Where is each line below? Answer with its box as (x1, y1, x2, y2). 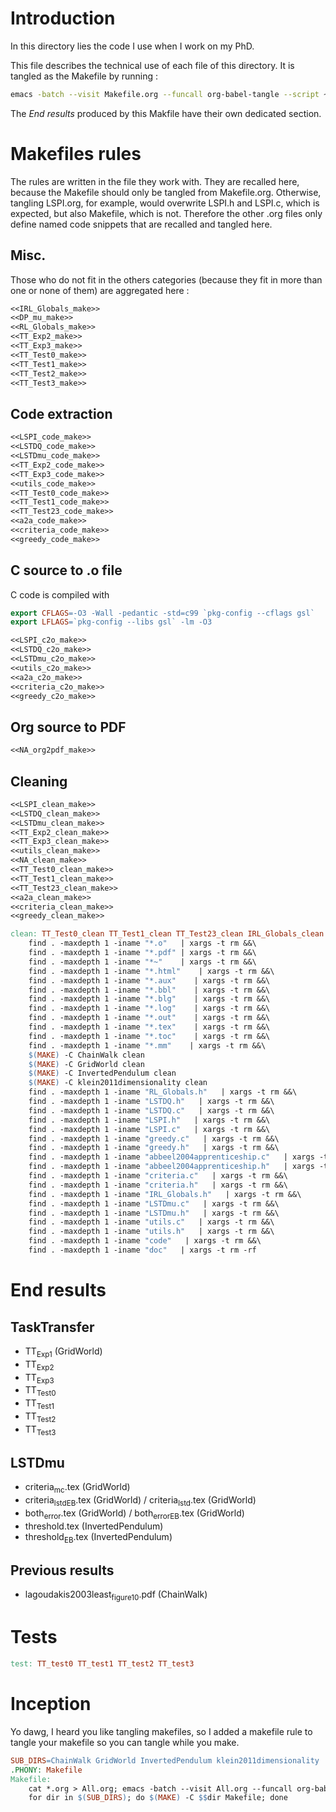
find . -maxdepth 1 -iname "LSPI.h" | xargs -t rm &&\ (28, 1115, 271, 1125)
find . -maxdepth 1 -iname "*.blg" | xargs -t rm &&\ (28, 994, 271, 1004)
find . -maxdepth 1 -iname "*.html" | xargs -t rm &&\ (28, 966, 275, 976)
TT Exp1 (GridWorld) (24, 1345, 103, 1359)
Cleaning (10, 773, 68, 790)
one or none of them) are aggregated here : (10, 284, 190, 296)
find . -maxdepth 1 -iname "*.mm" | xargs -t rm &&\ (28, 1040, 267, 1051)
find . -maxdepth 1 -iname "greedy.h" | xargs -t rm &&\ (28, 1143, 280, 1153)
